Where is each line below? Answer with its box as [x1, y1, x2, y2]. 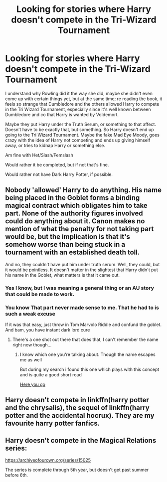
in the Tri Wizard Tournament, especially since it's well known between [5, 106, 151, 112]
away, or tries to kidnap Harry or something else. [5, 142, 106, 148]
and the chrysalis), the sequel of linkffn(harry [5, 404, 150, 412]
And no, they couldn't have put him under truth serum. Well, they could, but [5, 261, 160, 267]
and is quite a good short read [19, 371, 82, 377]
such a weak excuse [5, 310, 56, 317]
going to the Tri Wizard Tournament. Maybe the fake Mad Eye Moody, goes [5, 132, 160, 138]
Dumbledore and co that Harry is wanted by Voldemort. [5, 111, 119, 118]
